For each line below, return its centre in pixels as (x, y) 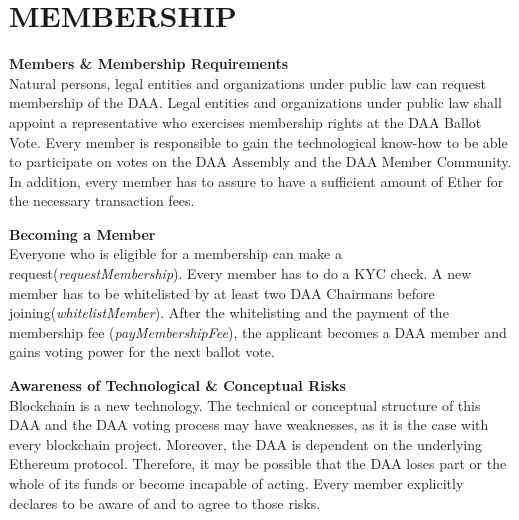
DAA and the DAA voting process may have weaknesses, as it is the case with (249, 424)
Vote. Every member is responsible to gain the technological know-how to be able (258, 141)
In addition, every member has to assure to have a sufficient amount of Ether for (256, 180)
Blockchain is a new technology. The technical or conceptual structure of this (245, 404)
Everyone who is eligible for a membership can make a (175, 253)
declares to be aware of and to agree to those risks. (165, 502)
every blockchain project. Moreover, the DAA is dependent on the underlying (245, 443)
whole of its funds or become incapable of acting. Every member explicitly (236, 483)
